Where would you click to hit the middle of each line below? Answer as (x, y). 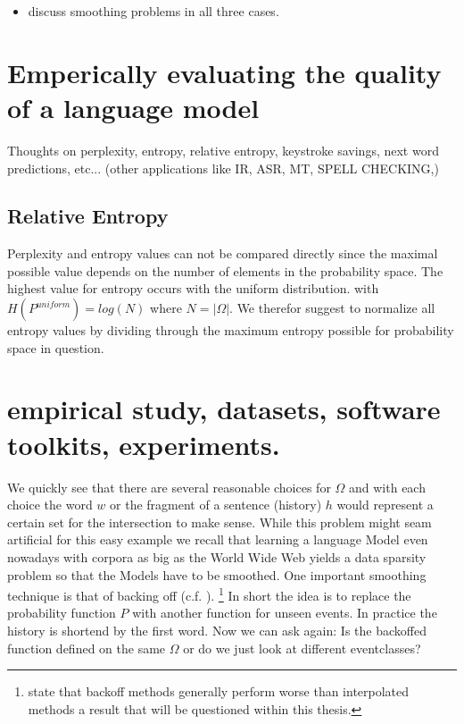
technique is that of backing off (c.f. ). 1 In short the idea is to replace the (209, 594)
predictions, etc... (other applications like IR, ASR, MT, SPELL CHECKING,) (223, 168)
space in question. (56, 347)
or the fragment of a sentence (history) (216, 505)
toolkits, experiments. (144, 444)
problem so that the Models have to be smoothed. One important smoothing (217, 574)
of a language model (133, 107)
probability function (62, 613)
